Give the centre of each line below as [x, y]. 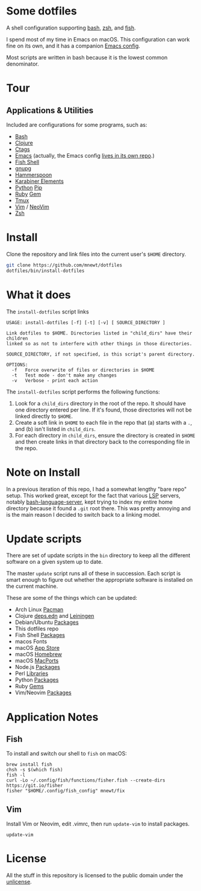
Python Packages [37, 680]
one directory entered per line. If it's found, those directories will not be [103, 410]
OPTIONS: [17, 365]
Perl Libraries [32, 674]
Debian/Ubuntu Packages [47, 622]
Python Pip [29, 187]
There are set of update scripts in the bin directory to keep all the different [98, 555]
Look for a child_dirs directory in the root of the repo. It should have [100, 403]
